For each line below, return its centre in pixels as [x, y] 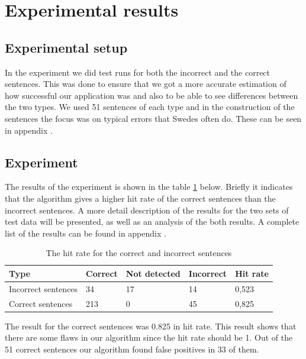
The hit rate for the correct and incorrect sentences [139, 253]
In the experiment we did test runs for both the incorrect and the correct [138, 72]
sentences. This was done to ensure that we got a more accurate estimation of [146, 84]
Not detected [153, 273]
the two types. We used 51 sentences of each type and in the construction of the [150, 107]
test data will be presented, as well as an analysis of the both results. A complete [152, 221]
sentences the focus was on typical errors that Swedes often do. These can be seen [153, 118]
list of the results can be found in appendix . [86, 233]
